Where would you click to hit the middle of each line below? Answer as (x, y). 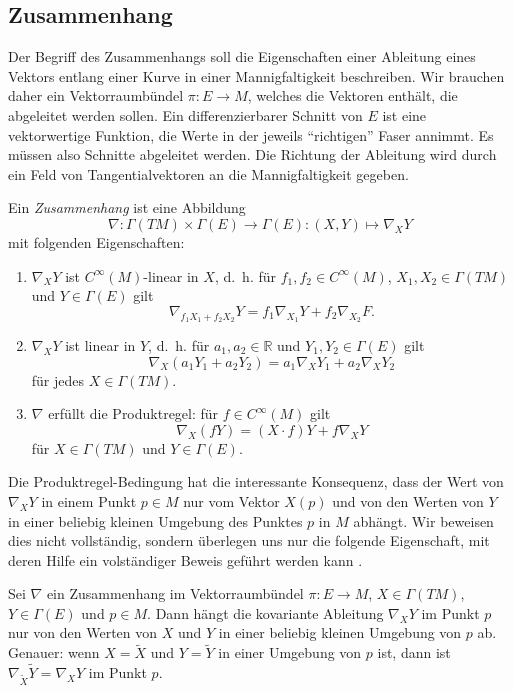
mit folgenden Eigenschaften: (96, 241)
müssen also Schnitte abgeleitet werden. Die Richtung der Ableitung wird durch (252, 154)
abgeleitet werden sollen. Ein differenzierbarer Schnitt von (185, 114)
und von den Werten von (408, 500)
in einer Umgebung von (290, 652)
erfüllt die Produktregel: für (133, 413)
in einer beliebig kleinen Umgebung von (340, 632)
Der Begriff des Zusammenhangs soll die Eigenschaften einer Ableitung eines (242, 56)
